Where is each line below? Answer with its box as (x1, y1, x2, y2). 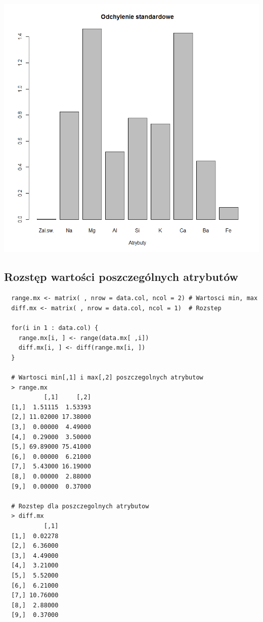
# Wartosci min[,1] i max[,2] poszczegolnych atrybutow (11, 374, 203, 381)
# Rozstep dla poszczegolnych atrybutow (11, 502, 149, 510)
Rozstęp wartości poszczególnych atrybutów (4, 269, 239, 284)
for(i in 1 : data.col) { (11, 324, 99, 332)
